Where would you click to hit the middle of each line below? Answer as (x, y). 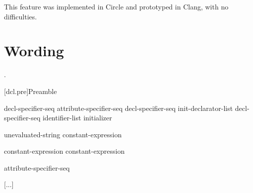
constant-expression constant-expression (64, 151)
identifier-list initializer (77, 118)
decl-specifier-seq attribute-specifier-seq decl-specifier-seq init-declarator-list (119, 108)
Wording (34, 50)
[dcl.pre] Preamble (31, 91)
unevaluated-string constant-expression (63, 134)
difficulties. (21, 16)
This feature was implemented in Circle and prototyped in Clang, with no (116, 6)
